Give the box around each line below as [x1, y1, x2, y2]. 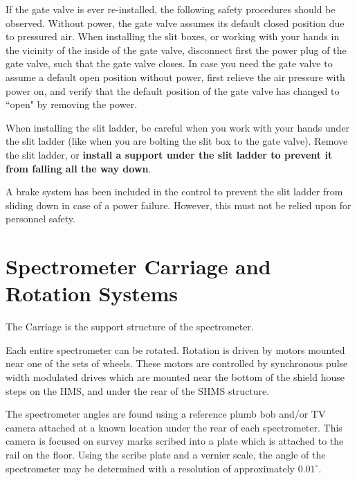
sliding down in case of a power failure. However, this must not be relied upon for [6, 197, 351, 212]
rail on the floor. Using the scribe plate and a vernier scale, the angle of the [6, 447, 326, 461]
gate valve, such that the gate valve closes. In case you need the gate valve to [6, 56, 333, 71]
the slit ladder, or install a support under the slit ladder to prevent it [6, 147, 333, 161]
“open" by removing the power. [6, 97, 138, 112]
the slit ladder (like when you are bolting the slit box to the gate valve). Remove [6, 134, 348, 148]
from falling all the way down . [6, 161, 152, 175]
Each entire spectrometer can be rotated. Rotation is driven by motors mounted [6, 342, 345, 357]
